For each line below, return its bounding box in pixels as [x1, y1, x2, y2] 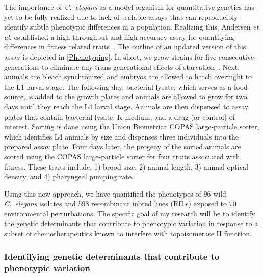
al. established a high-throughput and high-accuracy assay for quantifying [4, 31, 234, 42]
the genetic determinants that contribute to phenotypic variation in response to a [4, 218, 258, 229]
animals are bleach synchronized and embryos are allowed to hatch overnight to [4, 71, 252, 82]
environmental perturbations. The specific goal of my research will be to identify [4, 208, 255, 218]
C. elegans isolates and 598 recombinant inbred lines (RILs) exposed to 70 [4, 198, 236, 209]
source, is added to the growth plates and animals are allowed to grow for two [4, 91, 247, 102]
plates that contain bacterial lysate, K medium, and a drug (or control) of [4, 111, 235, 122]
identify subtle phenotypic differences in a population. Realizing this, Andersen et [4, 21, 259, 32]
